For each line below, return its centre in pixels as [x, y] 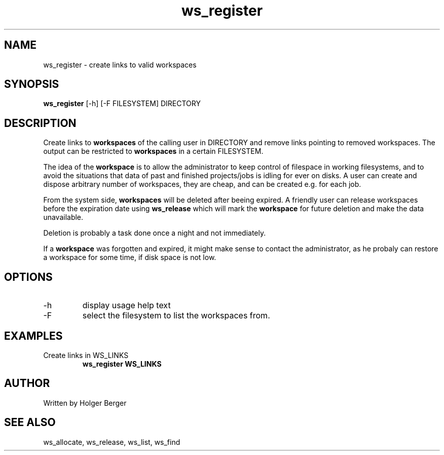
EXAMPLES [33, 336]
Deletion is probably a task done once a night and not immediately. [155, 233]
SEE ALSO [30, 422]
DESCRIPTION [40, 123]
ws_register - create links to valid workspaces [120, 64]
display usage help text [126, 305]
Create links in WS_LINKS [86, 355]
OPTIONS [28, 277]
